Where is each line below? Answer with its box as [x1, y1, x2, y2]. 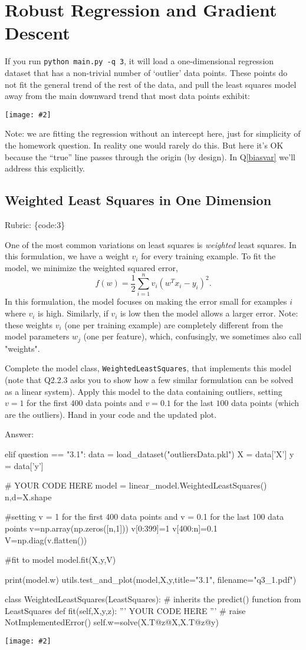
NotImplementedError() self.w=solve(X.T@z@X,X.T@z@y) [5, 616, 219, 628]
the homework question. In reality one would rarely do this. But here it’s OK [5, 139, 284, 151]
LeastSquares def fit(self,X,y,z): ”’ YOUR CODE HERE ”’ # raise [5, 604, 246, 616]
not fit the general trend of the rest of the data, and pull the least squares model [5, 78, 297, 90]
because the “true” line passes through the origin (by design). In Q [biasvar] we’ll [5, 150, 295, 163]
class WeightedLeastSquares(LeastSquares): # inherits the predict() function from [5, 593, 301, 605]
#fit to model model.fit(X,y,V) [5, 553, 116, 566]
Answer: [5, 428, 34, 440]
